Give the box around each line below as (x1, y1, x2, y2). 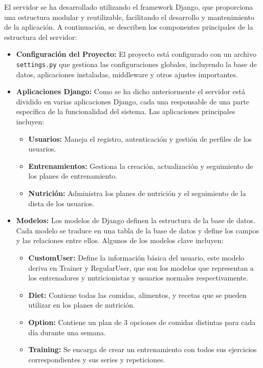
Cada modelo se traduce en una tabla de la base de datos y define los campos (16, 225, 259, 235)
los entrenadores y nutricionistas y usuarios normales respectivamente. (28, 272, 249, 283)
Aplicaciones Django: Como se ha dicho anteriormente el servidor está (16, 86, 245, 97)
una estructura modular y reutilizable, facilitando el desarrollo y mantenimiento (4, 11, 254, 22)
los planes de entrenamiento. (28, 170, 118, 181)
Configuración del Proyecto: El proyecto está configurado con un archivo (16, 49, 256, 59)
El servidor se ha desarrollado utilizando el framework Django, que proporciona (4, 2, 253, 12)
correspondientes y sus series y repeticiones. (28, 354, 165, 364)
